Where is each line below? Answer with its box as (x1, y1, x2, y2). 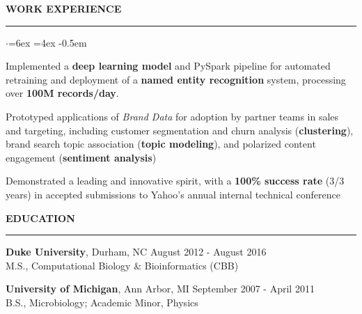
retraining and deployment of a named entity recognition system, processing (6, 72, 346, 86)
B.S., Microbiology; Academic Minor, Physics (6, 295, 198, 309)
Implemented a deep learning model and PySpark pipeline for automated (6, 58, 331, 73)
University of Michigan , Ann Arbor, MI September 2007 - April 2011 (6, 281, 315, 296)
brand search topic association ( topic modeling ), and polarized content (6, 136, 316, 151)
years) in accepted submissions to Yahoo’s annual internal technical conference (6, 187, 340, 201)
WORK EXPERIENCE (6, 1, 122, 15)
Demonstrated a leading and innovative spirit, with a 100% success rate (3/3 (6, 173, 345, 188)
